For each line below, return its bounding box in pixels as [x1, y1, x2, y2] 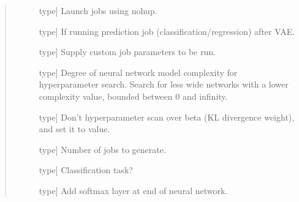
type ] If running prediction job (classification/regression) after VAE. [39, 24, 295, 37]
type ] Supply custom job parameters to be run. [39, 45, 216, 58]
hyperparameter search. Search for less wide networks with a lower [39, 78, 289, 91]
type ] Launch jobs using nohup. [39, 4, 157, 17]
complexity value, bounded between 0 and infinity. [39, 89, 228, 102]
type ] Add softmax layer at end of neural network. [39, 184, 228, 196]
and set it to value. [39, 122, 110, 135]
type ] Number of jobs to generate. [39, 143, 166, 155]
